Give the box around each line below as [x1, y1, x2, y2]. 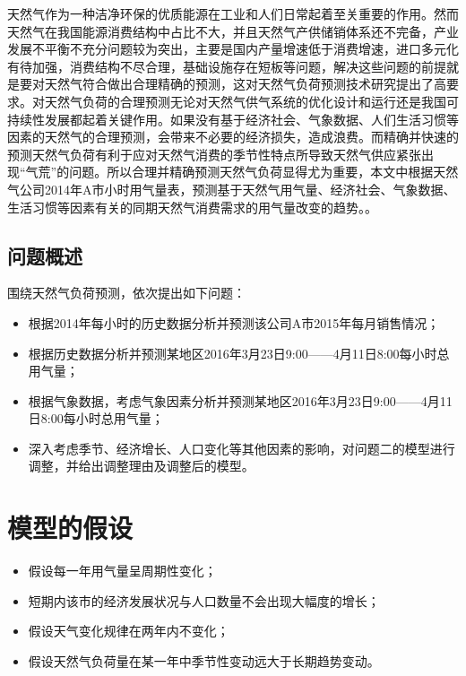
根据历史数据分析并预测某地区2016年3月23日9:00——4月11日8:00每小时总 [28, 343, 450, 362]
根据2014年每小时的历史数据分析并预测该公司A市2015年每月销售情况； [28, 313, 440, 332]
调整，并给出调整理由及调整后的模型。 [28, 456, 255, 475]
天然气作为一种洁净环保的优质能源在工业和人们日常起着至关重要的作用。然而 [7, 4, 459, 22]
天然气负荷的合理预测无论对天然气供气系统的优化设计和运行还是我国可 [44, 91, 459, 110]
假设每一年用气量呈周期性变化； [28, 561, 217, 580]
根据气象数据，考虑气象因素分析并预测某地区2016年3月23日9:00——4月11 [28, 391, 453, 410]
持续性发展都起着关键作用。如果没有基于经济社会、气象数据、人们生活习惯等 [7, 109, 459, 128]
